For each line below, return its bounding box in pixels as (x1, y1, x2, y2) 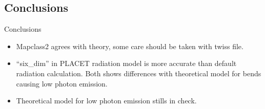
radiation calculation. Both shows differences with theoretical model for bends (16, 68, 261, 78)
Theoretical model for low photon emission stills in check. (16, 95, 197, 106)
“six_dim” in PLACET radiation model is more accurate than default (16, 58, 237, 69)
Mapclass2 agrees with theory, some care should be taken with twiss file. (16, 40, 243, 51)
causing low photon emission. (16, 78, 108, 89)
